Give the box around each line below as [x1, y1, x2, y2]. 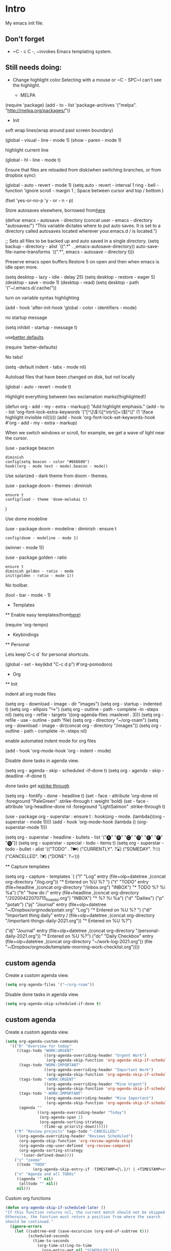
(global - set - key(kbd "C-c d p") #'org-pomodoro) [5, 661, 113, 667]
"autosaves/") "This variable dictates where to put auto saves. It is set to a [5, 223, 161, 229]
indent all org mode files [5, 691, 56, 697]
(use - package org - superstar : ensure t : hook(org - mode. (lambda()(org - [5, 813, 165, 819]
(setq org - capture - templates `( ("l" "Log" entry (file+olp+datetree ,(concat [5, 873, 166, 879]
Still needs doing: [5, 63, 62, 72]
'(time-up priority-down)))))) [41, 1124, 108, 1130]
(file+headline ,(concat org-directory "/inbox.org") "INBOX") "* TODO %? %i [5, 884, 165, 890]
